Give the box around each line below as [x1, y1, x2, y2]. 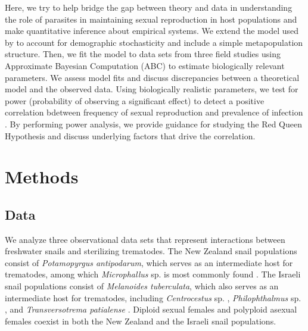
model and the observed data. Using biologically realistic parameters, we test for [5, 83, 298, 95]
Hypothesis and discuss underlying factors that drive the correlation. [5, 129, 256, 142]
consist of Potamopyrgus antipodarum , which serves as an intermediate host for [5, 256, 293, 268]
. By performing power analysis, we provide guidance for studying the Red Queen [5, 117, 302, 130]
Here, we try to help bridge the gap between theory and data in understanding [5, 1, 293, 13]
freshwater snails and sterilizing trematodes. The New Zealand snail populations [5, 245, 297, 257]
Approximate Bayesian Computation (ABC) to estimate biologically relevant [5, 59, 285, 71]
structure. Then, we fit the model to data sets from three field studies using [5, 48, 281, 60]
